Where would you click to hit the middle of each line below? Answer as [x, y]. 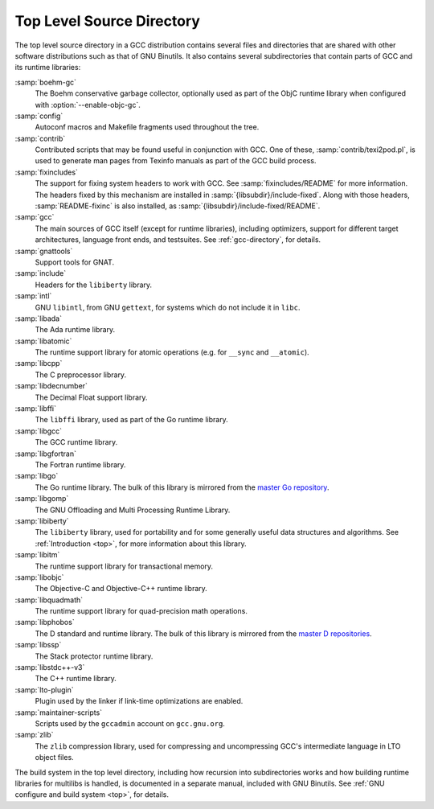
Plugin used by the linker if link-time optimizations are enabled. [139, 701]
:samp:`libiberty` [42, 521]
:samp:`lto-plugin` [44, 690]
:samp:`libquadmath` [49, 600]
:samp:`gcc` [35, 217]
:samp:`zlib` [34, 735]
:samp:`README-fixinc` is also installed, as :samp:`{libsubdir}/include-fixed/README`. [178, 206]
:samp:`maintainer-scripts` [59, 712]
